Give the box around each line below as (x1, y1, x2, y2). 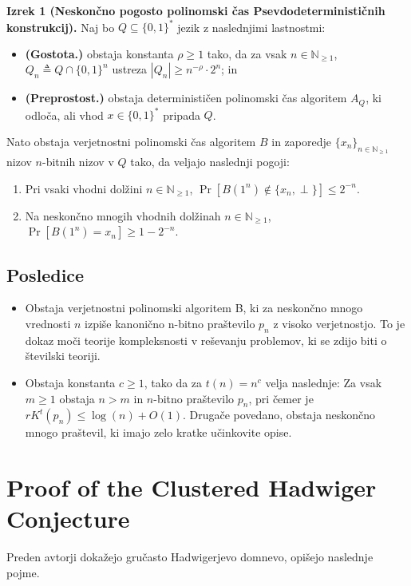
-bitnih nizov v (41, 153, 114, 170)
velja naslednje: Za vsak (265, 374, 382, 390)
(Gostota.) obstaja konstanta (25, 45, 174, 61)
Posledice (6, 262, 85, 287)
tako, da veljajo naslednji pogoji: (130, 153, 290, 170)
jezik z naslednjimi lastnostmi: (177, 18, 326, 35)
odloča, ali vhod (25, 106, 104, 123)
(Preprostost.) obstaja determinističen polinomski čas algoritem (25, 89, 347, 106)
